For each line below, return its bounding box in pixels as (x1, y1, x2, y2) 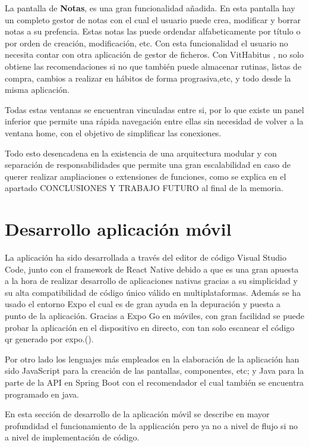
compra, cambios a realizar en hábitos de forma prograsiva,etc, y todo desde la (5, 71, 291, 84)
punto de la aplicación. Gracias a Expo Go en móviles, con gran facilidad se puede (5, 310, 304, 321)
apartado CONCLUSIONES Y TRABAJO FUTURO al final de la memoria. (5, 182, 283, 194)
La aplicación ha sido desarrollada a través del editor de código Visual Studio (5, 251, 286, 264)
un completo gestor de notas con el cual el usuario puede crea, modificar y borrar (5, 13, 301, 26)
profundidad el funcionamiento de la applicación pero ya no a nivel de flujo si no (5, 419, 298, 432)
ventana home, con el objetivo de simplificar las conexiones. (5, 126, 222, 139)
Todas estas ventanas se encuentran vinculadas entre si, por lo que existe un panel (5, 103, 304, 115)
